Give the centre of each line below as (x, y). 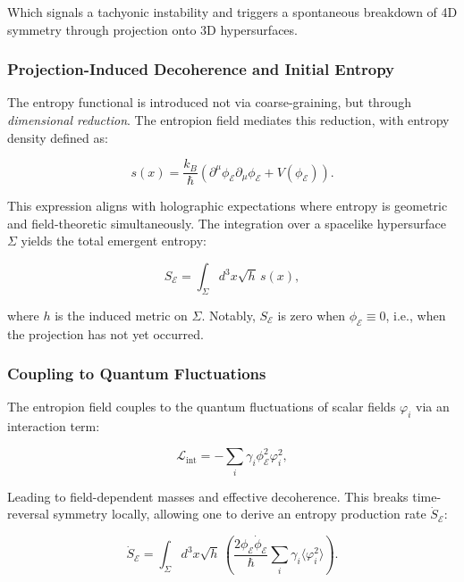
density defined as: (58, 137)
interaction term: (54, 426)
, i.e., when (416, 315)
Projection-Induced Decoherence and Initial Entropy (201, 69)
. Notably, (228, 315)
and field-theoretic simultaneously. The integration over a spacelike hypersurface (227, 223)
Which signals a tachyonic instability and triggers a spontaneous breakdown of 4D (232, 12)
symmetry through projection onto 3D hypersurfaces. (152, 29)
